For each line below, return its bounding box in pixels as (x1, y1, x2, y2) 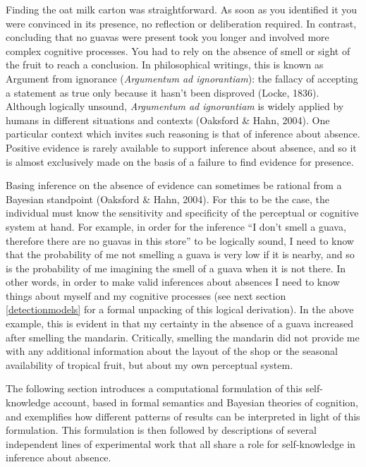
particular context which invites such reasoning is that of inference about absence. (6, 126, 360, 141)
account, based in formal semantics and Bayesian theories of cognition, (53, 395, 358, 410)
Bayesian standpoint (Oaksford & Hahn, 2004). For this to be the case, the (6, 191, 329, 206)
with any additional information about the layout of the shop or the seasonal (6, 344, 338, 358)
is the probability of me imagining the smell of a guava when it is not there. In (6, 260, 346, 275)
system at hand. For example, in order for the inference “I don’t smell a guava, (6, 219, 346, 233)
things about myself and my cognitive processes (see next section (6, 288, 286, 303)
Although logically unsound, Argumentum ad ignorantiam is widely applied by (6, 99, 344, 114)
